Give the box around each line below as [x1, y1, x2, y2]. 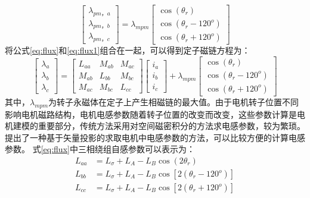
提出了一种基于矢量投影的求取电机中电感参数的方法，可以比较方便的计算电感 [5, 131, 305, 143]
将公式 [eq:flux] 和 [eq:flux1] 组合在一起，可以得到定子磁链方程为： [5, 44, 250, 56]
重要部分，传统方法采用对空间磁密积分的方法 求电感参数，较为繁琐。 [38, 120, 305, 132]
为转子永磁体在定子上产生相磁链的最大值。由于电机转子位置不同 [48, 95, 299, 108]
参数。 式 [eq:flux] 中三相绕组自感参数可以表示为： [5, 143, 195, 155]
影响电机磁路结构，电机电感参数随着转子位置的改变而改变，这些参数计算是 [5, 108, 297, 120]
